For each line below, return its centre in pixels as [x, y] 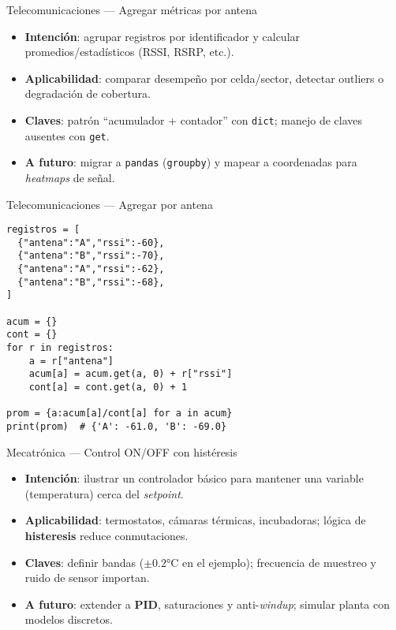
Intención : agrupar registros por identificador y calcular [163, 36]
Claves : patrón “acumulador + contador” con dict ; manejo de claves [194, 119]
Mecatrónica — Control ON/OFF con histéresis [122, 451]
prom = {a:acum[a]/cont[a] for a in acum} [120, 414]
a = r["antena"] [71, 361]
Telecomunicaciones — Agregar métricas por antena [132, 9]
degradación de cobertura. [88, 93]
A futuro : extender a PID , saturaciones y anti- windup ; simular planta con [207, 604]
